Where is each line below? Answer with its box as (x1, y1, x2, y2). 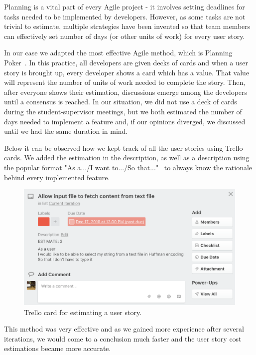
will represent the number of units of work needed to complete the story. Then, (4, 77, 246, 87)
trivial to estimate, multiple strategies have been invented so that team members (4, 21, 251, 31)
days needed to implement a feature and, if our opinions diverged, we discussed (4, 116, 246, 126)
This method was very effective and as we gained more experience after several (4, 324, 244, 334)
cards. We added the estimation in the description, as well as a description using (4, 152, 250, 163)
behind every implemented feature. (4, 172, 110, 182)
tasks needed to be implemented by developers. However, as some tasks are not (4, 11, 246, 21)
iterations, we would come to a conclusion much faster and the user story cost (4, 333, 242, 344)
